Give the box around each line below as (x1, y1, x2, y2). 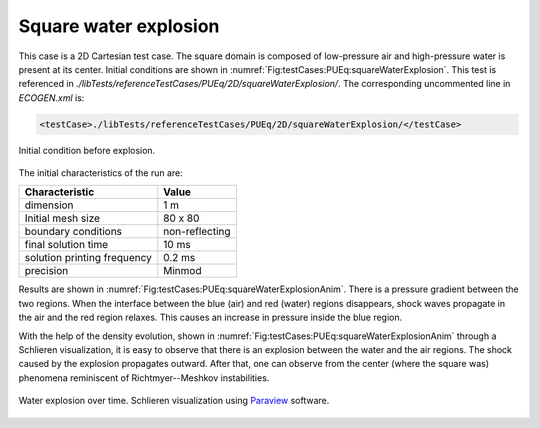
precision (24, 264, 69, 278)
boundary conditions (24, 225, 123, 239)
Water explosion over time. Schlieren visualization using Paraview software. (18, 395, 330, 407)
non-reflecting (163, 225, 231, 239)
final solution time (24, 238, 109, 252)
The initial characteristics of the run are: (18, 167, 184, 179)
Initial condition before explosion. (18, 144, 156, 156)
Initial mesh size (24, 211, 100, 225)
